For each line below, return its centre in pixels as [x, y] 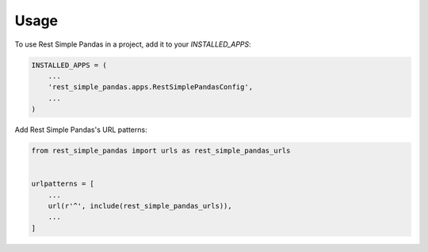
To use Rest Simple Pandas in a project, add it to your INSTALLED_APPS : [133, 44]
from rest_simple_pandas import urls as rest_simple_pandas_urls [161, 151]
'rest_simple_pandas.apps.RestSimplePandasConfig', [151, 87]
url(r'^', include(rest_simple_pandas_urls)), [140, 206]
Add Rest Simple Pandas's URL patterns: [81, 130]
